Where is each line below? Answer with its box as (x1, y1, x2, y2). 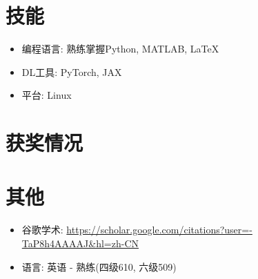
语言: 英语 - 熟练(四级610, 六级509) (21, 259, 177, 273)
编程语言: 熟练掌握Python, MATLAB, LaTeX (21, 41, 219, 56)
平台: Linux (21, 88, 72, 102)
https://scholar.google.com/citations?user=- (66, 222, 252, 237)
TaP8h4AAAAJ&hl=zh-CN (21, 236, 139, 250)
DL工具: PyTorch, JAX (21, 64, 122, 79)
